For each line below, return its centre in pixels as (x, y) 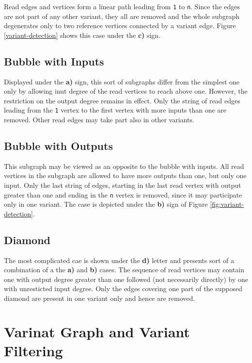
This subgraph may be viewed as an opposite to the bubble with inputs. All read (124, 166)
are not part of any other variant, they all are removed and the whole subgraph (122, 16)
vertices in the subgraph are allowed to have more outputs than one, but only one (125, 175)
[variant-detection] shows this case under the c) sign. (82, 35)
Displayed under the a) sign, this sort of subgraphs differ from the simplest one (122, 81)
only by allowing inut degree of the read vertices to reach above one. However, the (126, 91)
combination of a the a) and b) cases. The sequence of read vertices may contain (124, 270)
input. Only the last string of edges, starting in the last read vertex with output (123, 185)
